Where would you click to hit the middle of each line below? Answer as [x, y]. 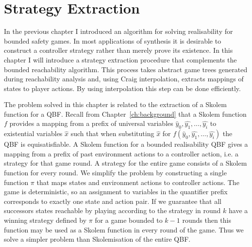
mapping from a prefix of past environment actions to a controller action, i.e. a [121, 153]
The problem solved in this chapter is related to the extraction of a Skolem [115, 104]
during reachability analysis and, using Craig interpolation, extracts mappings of [124, 79]
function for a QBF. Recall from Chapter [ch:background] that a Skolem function [125, 114]
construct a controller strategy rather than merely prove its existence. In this [118, 50]
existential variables [33, 133]
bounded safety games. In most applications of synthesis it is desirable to [113, 40]
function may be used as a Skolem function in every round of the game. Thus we [124, 229]
